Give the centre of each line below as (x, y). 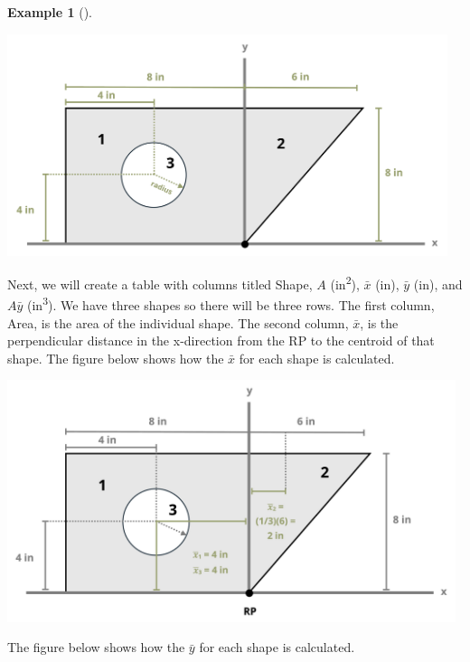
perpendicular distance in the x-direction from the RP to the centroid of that (221, 340)
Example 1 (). (50, 12)
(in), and (438, 284)
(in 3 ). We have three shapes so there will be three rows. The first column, (231, 304)
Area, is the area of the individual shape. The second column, (178, 322)
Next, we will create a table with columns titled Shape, (160, 284)
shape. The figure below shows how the (116, 358)
